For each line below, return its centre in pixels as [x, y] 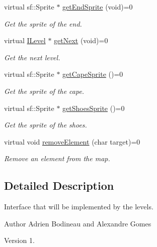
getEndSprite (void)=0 [98, 7]
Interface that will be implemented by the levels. [79, 207]
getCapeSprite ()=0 [93, 74]
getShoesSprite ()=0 [94, 108]
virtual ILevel [25, 40]
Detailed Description [59, 186]
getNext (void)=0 [81, 40]
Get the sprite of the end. [43, 23]
